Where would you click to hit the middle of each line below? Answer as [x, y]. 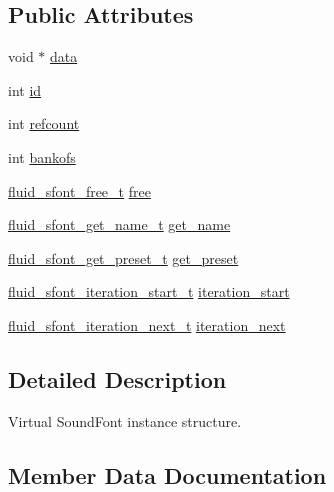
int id [25, 89]
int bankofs [42, 156]
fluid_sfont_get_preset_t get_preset [123, 257]
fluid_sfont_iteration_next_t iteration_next [147, 324]
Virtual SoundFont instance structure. [125, 420]
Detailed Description [117, 378]
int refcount [44, 123]
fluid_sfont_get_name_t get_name [119, 224]
